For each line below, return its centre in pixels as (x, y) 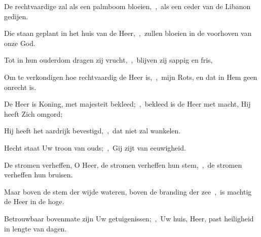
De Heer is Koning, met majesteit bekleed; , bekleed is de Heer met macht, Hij (127, 104)
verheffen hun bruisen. (39, 175)
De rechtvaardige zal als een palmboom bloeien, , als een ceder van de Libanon (127, 6)
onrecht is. (20, 87)
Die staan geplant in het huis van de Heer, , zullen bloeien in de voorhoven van (128, 33)
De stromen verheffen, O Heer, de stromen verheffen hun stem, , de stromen (123, 164)
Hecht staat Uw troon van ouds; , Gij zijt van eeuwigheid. (95, 147)
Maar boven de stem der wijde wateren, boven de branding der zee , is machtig (128, 191)
